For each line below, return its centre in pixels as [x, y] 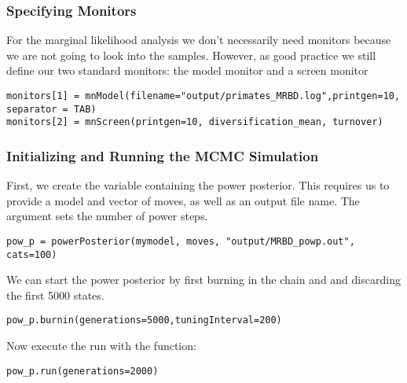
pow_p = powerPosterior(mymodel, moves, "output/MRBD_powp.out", [181, 241]
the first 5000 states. [55, 295]
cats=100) [32, 254]
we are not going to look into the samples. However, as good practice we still [191, 55]
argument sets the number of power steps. [107, 216]
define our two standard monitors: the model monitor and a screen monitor [187, 70]
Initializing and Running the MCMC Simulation [163, 155]
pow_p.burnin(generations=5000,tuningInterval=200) [144, 320]
